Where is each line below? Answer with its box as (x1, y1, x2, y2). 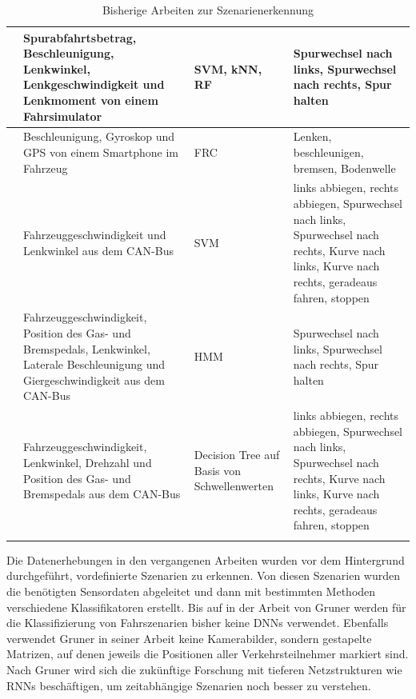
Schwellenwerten (194, 477, 274, 494)
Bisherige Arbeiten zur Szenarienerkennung (102, 2, 314, 18)
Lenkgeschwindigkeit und (23, 76, 165, 93)
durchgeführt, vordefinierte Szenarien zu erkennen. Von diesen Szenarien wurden (6, 567, 400, 584)
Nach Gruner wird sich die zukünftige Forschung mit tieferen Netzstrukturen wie (6, 661, 402, 677)
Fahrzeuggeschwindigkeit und (23, 226, 166, 243)
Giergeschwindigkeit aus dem (23, 371, 165, 388)
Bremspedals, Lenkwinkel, (23, 340, 150, 357)
